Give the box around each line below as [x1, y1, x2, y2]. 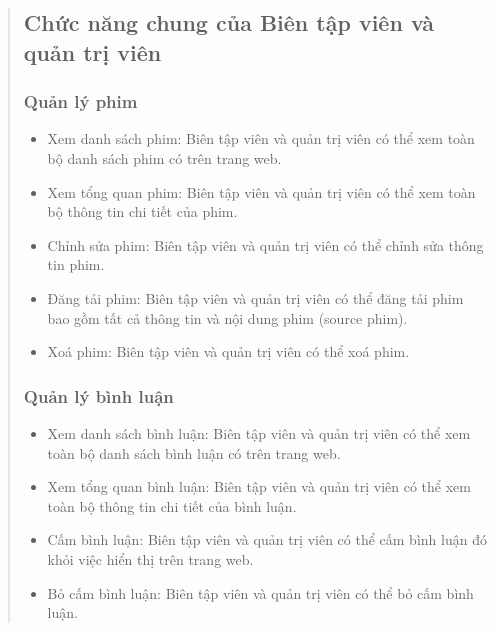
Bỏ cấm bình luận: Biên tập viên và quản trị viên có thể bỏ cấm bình [47, 582, 474, 603]
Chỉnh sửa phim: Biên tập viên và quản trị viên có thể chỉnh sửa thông [47, 234, 484, 255]
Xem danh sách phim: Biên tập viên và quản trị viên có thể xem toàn [47, 128, 475, 149]
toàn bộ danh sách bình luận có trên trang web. [47, 442, 341, 463]
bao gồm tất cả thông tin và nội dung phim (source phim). [47, 307, 408, 328]
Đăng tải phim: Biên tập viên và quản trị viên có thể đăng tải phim [47, 287, 464, 308]
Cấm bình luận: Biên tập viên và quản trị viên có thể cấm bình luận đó [47, 529, 487, 550]
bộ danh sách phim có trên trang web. [47, 147, 282, 168]
